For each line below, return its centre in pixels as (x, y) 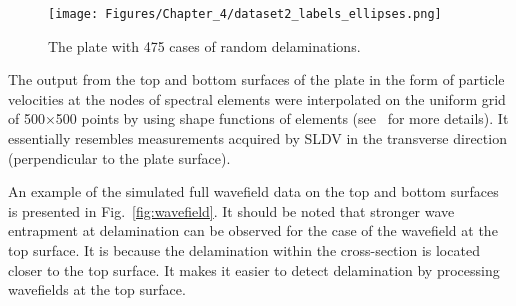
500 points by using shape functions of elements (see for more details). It (282, 118)
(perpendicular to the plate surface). (119, 157)
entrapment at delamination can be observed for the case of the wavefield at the (253, 230)
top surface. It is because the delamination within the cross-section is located (244, 250)
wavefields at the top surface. (97, 289)
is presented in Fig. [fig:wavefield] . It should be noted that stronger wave (231, 210)
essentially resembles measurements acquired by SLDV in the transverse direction (257, 138)
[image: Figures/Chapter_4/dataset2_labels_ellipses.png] (245, 14)
